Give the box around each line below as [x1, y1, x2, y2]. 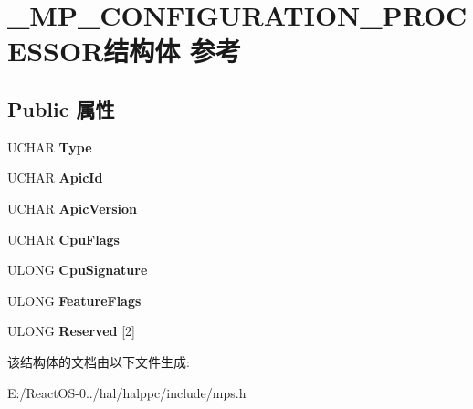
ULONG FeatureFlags [7, 290, 142, 309]
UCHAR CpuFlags [7, 229, 120, 248]
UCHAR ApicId [7, 168, 103, 187]
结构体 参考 [103, 32, 242, 69]
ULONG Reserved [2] [7, 321, 135, 341]
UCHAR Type [7, 137, 92, 156]
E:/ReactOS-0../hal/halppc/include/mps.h [7, 383, 247, 402]
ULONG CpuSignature [7, 260, 148, 279]
